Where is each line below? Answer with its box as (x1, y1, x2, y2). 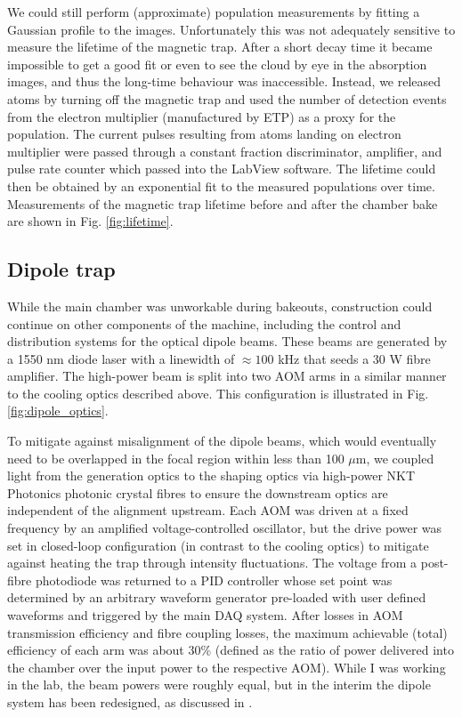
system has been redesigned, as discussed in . (7, 692, 253, 711)
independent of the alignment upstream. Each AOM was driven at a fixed (7, 501, 409, 520)
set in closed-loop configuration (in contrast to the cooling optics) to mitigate (7, 536, 429, 554)
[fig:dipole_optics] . (7, 401, 109, 420)
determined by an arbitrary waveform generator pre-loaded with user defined (7, 588, 426, 607)
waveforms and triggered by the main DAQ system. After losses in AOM (7, 606, 403, 624)
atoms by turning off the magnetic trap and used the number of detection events (7, 89, 447, 108)
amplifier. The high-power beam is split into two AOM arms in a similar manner (7, 367, 447, 385)
